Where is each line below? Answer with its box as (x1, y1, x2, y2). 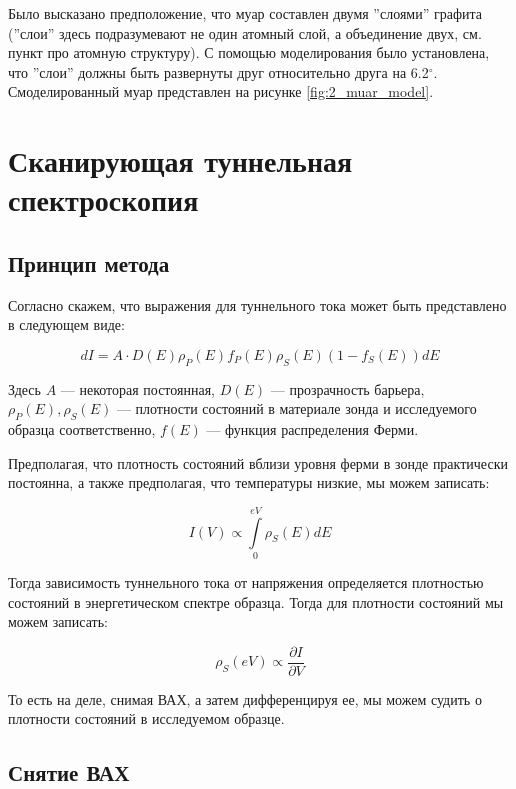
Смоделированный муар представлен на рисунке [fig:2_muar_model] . (8, 81, 434, 102)
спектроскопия (8, 179, 199, 220)
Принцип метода (8, 247, 170, 278)
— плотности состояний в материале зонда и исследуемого (116, 398, 477, 419)
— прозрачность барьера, (270, 378, 425, 399)
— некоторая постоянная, (60, 378, 216, 399)
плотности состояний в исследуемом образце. (8, 708, 285, 729)
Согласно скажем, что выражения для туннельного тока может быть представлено (8, 294, 507, 315)
